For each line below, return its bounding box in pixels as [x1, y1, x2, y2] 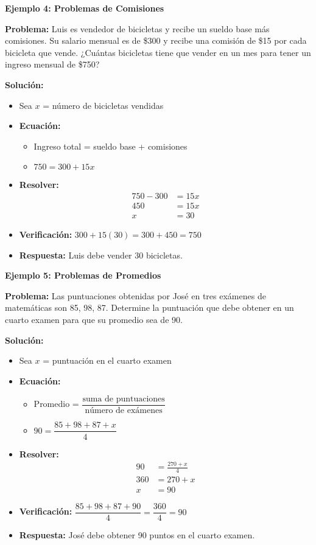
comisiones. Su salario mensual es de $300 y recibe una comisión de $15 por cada [5, 34, 307, 47]
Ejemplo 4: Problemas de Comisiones [5, 2, 164, 14]
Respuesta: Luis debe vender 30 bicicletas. [19, 248, 183, 261]
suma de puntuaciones [82, 395, 165, 404]
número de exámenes [85, 406, 163, 415]
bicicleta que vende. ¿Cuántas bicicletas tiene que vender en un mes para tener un [5, 46, 311, 58]
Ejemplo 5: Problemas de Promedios [5, 269, 161, 282]
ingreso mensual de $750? [5, 58, 100, 71]
